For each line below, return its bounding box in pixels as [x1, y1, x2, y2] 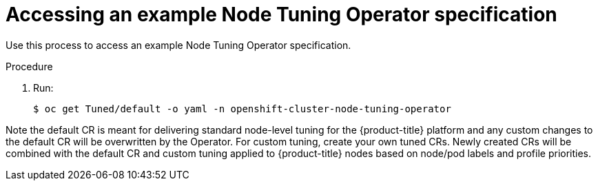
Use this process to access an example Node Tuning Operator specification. [6, 39, 351, 51]
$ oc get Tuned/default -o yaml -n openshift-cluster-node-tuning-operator [33, 103, 451, 114]
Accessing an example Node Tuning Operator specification [6, 3, 557, 26]
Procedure [6, 60, 53, 72]
